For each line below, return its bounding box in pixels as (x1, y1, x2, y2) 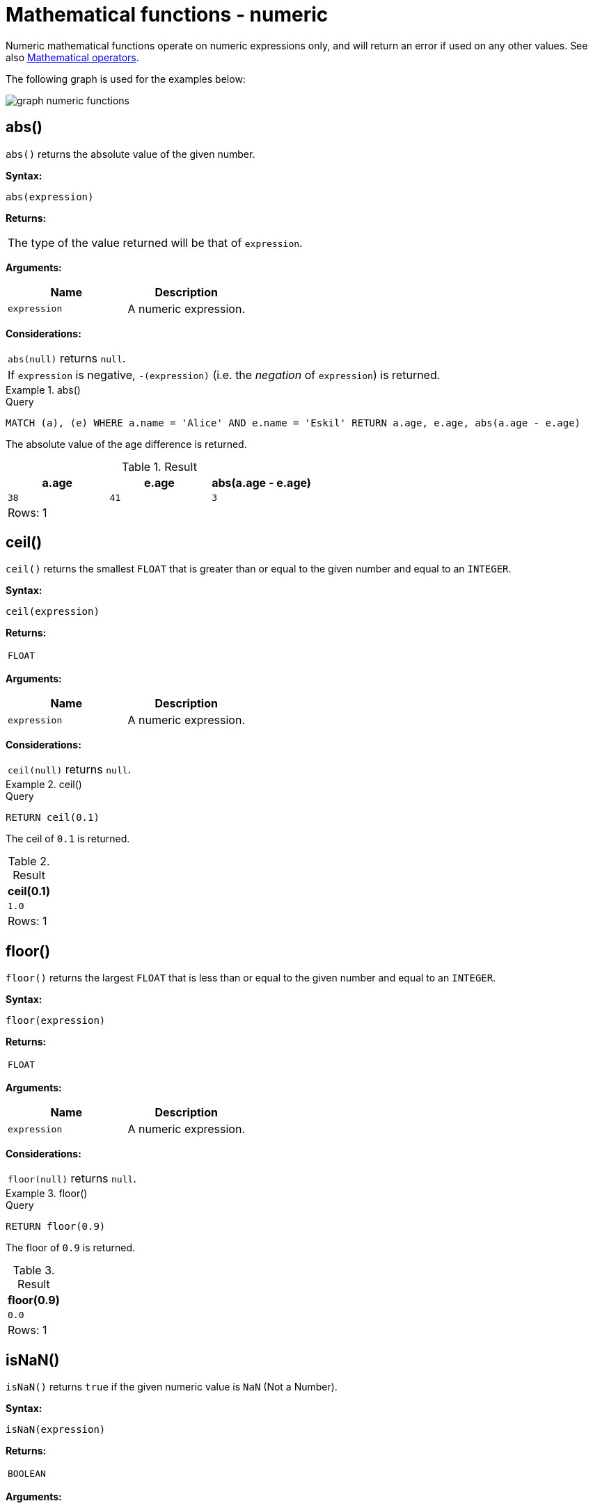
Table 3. (13, 1263, 55, 1278)
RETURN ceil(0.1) (6, 812, 100, 824)
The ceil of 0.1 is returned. (6, 833, 130, 845)
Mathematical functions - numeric (6, 3, 329, 26)
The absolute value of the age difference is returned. (6, 438, 247, 450)
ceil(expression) (6, 606, 100, 618)
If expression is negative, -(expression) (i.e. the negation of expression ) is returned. (8, 367, 441, 382)
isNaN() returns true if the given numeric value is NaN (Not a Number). (6, 1381, 338, 1393)
